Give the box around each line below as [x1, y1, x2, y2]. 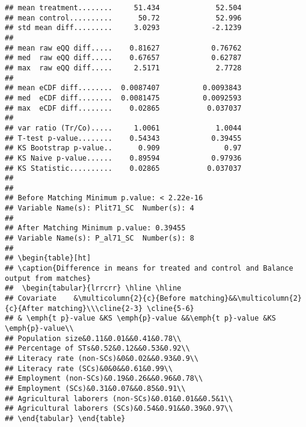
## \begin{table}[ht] [5, 254, 91, 263]
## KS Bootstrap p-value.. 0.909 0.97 [5, 144, 242, 153]
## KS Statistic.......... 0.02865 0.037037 [5, 164, 242, 173]
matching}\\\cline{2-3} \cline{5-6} [47, 304, 194, 313]
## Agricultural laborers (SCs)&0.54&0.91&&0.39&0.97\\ [5, 404, 233, 413]
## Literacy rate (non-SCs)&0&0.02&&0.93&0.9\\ [5, 354, 199, 363]
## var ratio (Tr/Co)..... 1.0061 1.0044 [5, 123, 242, 132]
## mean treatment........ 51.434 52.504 [5, 4, 242, 12]
